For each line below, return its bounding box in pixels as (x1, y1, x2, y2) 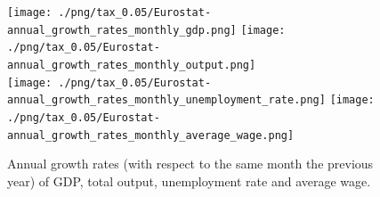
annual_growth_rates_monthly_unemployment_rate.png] (7, 94, 326, 107)
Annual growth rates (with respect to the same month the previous (7, 154, 374, 173)
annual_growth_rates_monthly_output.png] (7, 58, 256, 71)
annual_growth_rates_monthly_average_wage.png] (7, 128, 295, 142)
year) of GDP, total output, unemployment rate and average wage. (7, 171, 371, 190)
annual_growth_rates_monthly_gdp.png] (7, 23, 237, 37)
